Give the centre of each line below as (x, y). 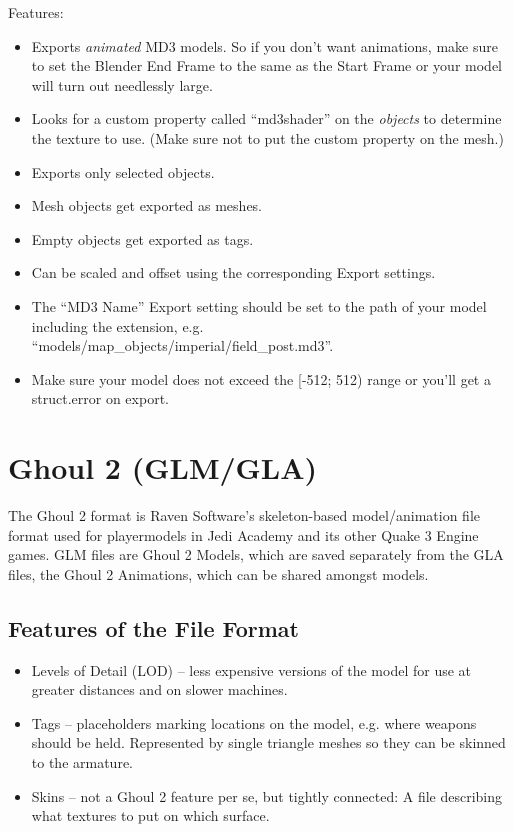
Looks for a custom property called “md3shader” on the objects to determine (266, 118)
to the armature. (82, 761)
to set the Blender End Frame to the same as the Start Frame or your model (266, 65)
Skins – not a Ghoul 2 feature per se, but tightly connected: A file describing (267, 795)
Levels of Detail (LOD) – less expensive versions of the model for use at (251, 669)
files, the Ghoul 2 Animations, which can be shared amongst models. (218, 573)
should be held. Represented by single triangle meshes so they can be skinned (268, 742)
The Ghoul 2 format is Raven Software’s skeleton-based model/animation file (244, 515)
